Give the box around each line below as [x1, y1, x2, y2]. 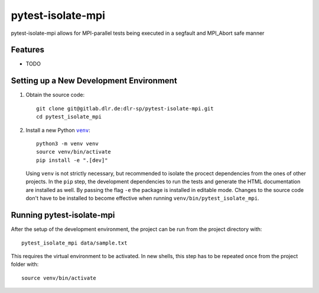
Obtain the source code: [25, 92, 85, 99]
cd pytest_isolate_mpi [36, 113, 102, 121]
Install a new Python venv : [25, 126, 91, 134]
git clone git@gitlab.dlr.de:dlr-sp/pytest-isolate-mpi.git [36, 105, 214, 112]
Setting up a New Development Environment [11, 76, 177, 86]
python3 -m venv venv [36, 140, 99, 147]
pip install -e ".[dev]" [36, 157, 108, 164]
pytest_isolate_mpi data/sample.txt [21, 239, 128, 246]
